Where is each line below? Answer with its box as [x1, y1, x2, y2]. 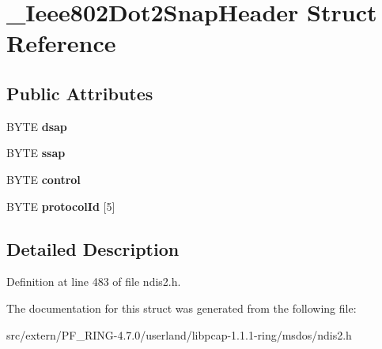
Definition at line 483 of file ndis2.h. [6, 273, 181, 290]
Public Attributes [6, 81, 153, 105]
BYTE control [6, 171, 81, 187]
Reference [6, 27, 116, 59]
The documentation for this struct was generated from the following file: [6, 299, 357, 316]
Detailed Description [6, 236, 180, 261]
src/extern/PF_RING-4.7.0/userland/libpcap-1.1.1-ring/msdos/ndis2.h [6, 326, 352, 343]
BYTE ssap [6, 144, 66, 161]
